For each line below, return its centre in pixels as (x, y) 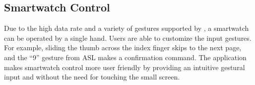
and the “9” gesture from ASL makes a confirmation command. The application (125, 57)
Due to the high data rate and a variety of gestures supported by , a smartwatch (127, 28)
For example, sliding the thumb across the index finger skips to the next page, (123, 47)
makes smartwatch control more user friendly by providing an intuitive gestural (125, 67)
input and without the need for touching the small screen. (92, 77)
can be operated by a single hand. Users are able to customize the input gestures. (128, 38)
